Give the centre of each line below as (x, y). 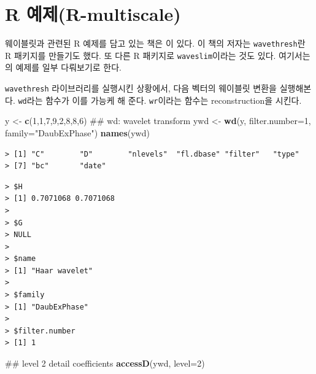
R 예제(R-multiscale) (93, 14)
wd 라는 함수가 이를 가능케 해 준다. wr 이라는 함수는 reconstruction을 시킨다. (160, 100)
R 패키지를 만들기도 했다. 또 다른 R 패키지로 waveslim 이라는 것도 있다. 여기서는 (158, 55)
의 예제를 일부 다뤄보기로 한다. (63, 67)
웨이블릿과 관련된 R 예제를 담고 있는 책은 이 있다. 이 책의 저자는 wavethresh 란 (155, 43)
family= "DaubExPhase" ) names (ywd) (77, 132)
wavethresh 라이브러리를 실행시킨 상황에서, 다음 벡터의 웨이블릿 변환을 (141, 88)
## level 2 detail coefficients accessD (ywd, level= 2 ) (105, 363)
